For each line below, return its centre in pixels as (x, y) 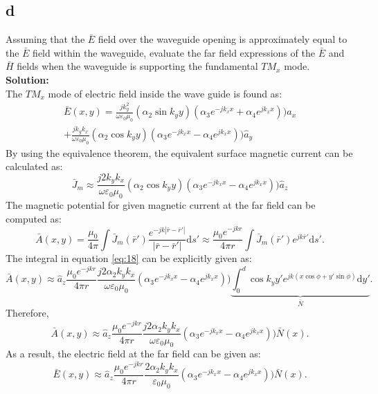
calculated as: (34, 166)
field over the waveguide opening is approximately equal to (223, 39)
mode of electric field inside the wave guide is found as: (165, 93)
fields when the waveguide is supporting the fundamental (137, 66)
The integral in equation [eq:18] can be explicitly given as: (129, 258)
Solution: (27, 79)
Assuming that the (45, 39)
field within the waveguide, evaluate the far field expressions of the (174, 52)
